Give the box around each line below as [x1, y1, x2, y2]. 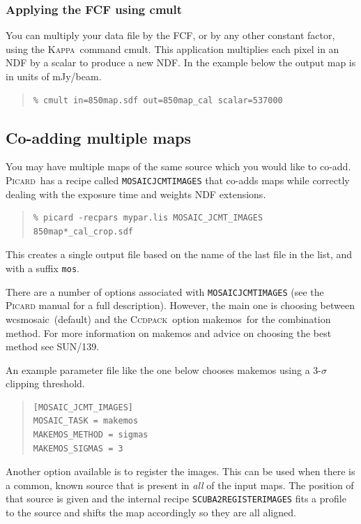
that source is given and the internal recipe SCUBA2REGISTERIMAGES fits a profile [6, 491, 346, 506]
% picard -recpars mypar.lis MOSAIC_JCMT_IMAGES [33, 213, 263, 223]
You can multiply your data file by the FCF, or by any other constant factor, [6, 28, 335, 43]
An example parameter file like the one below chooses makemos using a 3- [6, 362, 321, 377]
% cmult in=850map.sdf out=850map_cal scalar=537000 [33, 95, 283, 105]
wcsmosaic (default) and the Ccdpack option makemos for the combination [6, 311, 331, 326]
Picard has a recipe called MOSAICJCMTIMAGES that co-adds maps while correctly [6, 172, 350, 187]
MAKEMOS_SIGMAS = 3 [33, 443, 123, 454]
